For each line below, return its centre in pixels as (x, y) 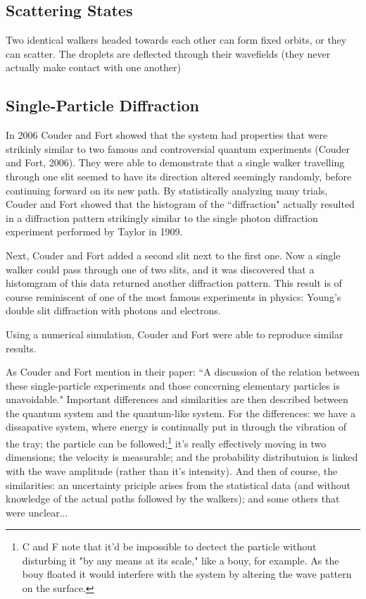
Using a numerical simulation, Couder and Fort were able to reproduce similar (175, 334)
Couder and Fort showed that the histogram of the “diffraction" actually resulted (180, 204)
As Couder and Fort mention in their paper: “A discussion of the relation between (183, 372)
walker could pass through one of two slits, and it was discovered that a (160, 269)
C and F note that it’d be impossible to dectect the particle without (169, 546)
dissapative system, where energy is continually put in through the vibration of (176, 427)
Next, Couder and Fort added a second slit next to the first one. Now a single (173, 255)
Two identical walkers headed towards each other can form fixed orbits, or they (176, 40)
